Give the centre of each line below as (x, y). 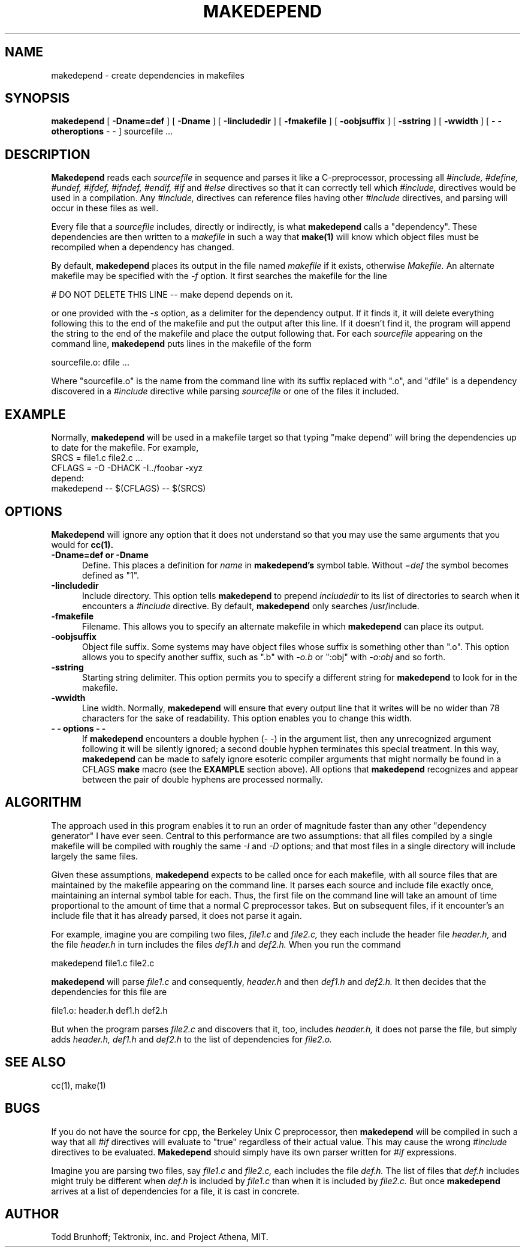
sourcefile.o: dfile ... (90, 363)
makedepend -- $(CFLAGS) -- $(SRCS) (129, 489)
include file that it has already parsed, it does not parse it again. (176, 915)
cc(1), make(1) (79, 1085)
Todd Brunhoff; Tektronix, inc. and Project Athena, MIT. (160, 1237)
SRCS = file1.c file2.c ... (97, 458)
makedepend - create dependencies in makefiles (148, 75)
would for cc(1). (82, 544)
